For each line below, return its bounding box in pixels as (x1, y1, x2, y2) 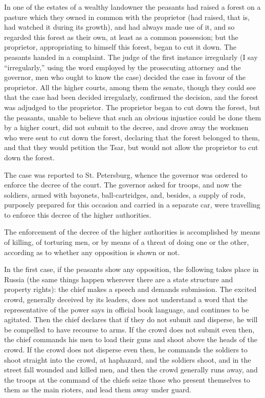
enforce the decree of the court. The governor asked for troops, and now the (4, 179, 241, 190)
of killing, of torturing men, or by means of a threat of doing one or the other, (4, 237, 249, 247)
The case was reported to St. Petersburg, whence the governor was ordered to (4, 169, 248, 180)
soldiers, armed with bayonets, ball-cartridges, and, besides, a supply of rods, (4, 189, 246, 200)
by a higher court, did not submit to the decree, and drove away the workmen (4, 122, 249, 133)
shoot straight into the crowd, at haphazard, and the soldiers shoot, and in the (4, 354, 251, 365)
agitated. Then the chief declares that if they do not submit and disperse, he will (4, 314, 258, 325)
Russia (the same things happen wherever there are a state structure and (4, 274, 233, 284)
